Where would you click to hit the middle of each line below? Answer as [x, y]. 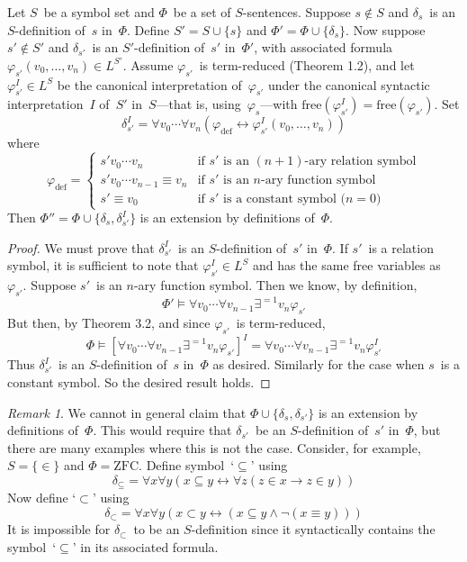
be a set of [202, 12]
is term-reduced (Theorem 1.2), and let [307, 64]
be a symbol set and [99, 12]
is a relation [401, 247]
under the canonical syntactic [349, 84]
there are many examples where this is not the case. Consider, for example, [214, 447]
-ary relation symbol [360, 162]
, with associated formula [323, 47]
